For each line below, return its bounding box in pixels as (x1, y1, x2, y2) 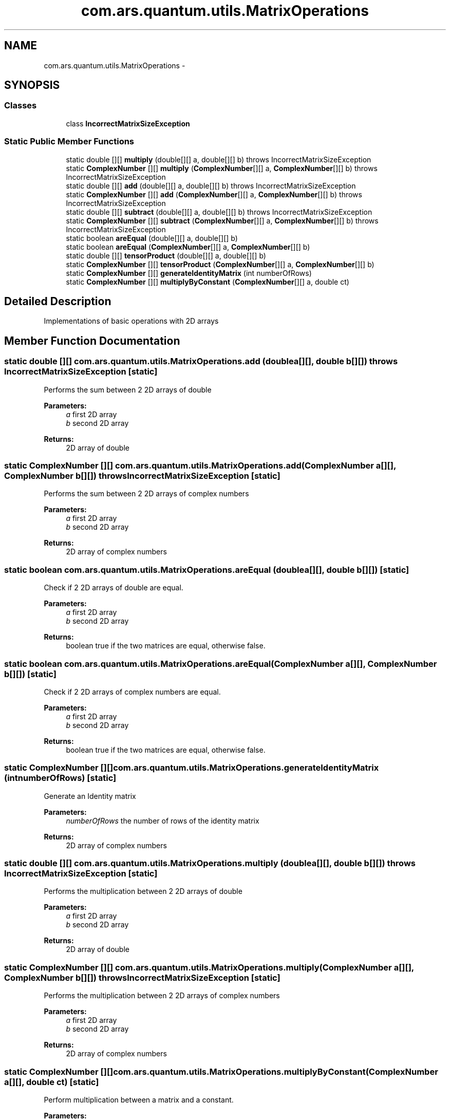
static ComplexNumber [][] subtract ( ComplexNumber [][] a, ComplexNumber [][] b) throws (66, 216, 379, 225)
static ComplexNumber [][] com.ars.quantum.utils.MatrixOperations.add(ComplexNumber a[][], (4, 460, 396, 471)
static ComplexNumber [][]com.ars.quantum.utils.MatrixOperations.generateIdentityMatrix (4, 762, 379, 773)
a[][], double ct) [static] (4, 1076, 99, 1087)
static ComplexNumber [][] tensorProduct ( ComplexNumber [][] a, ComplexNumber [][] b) (66, 259, 374, 269)
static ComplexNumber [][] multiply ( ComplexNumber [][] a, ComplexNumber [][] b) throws (66, 163, 378, 173)
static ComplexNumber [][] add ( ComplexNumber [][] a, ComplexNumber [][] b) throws (66, 190, 362, 199)
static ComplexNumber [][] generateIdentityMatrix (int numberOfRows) (66, 268, 312, 277)
